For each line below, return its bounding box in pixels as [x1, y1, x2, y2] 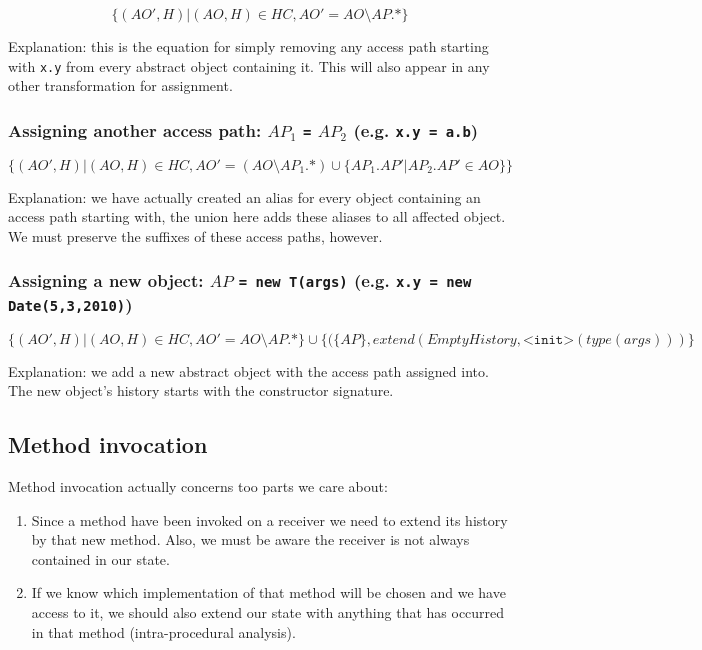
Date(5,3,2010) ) [8, 291, 133, 316]
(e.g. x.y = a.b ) [353, 117, 479, 142]
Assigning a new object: [8, 268, 204, 293]
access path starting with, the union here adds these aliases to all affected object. [8, 206, 506, 227]
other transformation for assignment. [8, 75, 233, 96]
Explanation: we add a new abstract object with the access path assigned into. [8, 360, 489, 381]
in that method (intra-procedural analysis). [31, 621, 296, 642]
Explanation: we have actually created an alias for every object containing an [8, 186, 481, 207]
